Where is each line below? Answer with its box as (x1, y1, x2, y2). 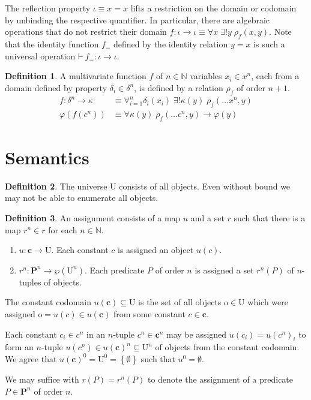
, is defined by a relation (134, 81, 223, 94)
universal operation (5, 49, 76, 62)
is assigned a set (195, 263, 254, 276)
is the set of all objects (138, 296, 222, 308)
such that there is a (234, 212, 306, 224)
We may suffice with (5, 372, 79, 385)
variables (190, 70, 222, 82)
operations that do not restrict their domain (5, 25, 167, 38)
